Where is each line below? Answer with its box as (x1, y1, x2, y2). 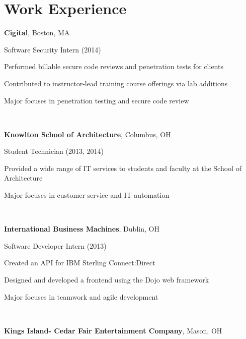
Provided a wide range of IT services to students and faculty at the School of (4, 162, 241, 173)
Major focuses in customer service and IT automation (4, 190, 170, 200)
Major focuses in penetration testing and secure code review (4, 95, 189, 105)
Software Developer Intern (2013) (4, 240, 107, 251)
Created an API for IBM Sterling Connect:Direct (4, 257, 155, 268)
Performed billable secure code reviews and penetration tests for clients (4, 61, 223, 72)
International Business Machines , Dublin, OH (4, 223, 159, 234)
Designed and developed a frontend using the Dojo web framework (4, 274, 209, 285)
